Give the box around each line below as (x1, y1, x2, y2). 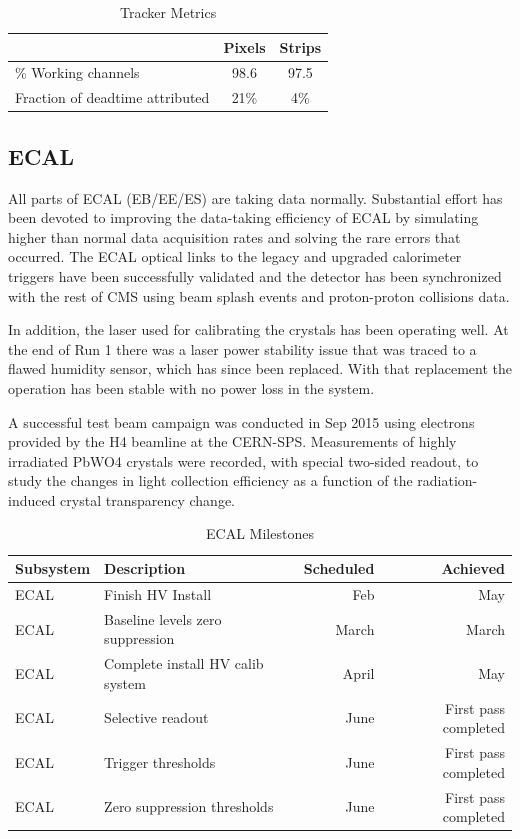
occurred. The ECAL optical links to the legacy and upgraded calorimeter (8, 246, 462, 267)
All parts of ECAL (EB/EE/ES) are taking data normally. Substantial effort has (8, 187, 503, 208)
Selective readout (104, 707, 209, 728)
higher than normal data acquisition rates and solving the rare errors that (8, 226, 461, 247)
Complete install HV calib (104, 653, 264, 674)
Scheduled (303, 558, 375, 579)
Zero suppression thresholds (104, 796, 274, 817)
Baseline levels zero (104, 608, 222, 629)
